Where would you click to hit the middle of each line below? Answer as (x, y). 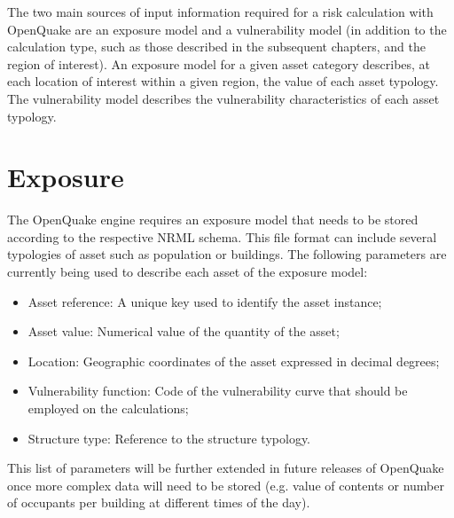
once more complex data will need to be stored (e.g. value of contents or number (226, 485)
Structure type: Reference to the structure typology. (169, 438)
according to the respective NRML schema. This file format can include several (222, 236)
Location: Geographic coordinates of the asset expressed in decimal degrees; (234, 361)
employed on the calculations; (108, 408)
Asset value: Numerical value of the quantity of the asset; (184, 331)
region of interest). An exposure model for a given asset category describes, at (219, 63)
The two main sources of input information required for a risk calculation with (220, 12)
